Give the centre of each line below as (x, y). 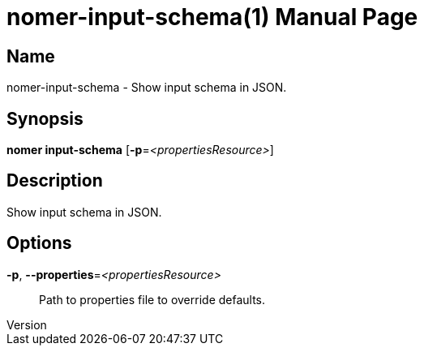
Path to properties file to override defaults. (152, 299)
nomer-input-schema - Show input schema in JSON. (147, 88)
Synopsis (45, 118)
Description (55, 181)
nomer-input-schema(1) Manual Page (212, 17)
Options (39, 243)
